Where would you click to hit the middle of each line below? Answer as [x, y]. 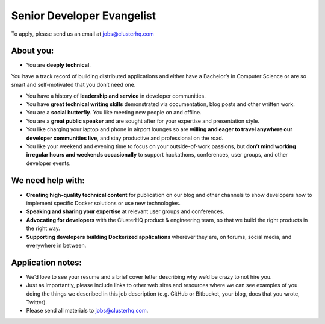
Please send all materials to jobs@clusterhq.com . [87, 311]
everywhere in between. [56, 245]
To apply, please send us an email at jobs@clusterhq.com [82, 34]
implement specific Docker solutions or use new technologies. [103, 203]
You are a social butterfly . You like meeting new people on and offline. [114, 113]
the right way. [43, 228]
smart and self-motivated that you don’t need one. [73, 85]
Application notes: [47, 262]
